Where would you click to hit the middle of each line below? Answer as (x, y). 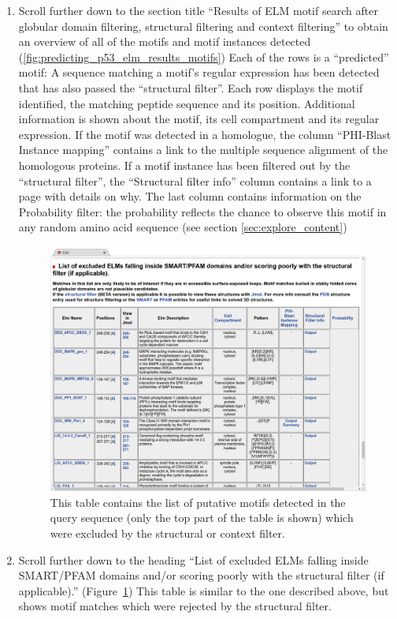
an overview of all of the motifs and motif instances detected (165, 41)
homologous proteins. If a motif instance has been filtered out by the (184, 165)
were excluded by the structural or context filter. (167, 533)
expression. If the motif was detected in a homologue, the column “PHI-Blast (205, 134)
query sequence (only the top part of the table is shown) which (202, 518)
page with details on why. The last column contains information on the (190, 196)
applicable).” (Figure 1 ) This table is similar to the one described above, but (204, 590)
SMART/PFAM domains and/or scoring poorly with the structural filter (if (201, 575)
